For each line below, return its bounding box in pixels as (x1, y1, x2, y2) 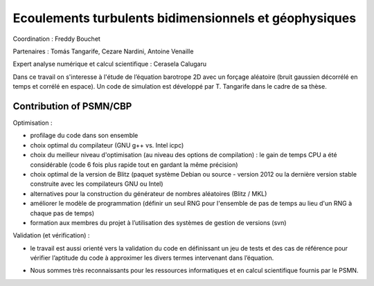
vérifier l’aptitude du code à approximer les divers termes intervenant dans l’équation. (30, 253, 274, 262)
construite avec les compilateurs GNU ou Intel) (30, 180, 163, 188)
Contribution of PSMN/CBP (12, 100, 132, 112)
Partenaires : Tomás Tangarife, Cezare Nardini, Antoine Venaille (12, 47, 194, 55)
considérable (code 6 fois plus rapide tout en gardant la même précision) (30, 160, 238, 169)
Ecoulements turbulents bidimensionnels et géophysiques (12, 10, 357, 26)
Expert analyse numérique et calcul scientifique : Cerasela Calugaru (12, 60, 207, 69)
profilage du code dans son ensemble (30, 132, 139, 140)
